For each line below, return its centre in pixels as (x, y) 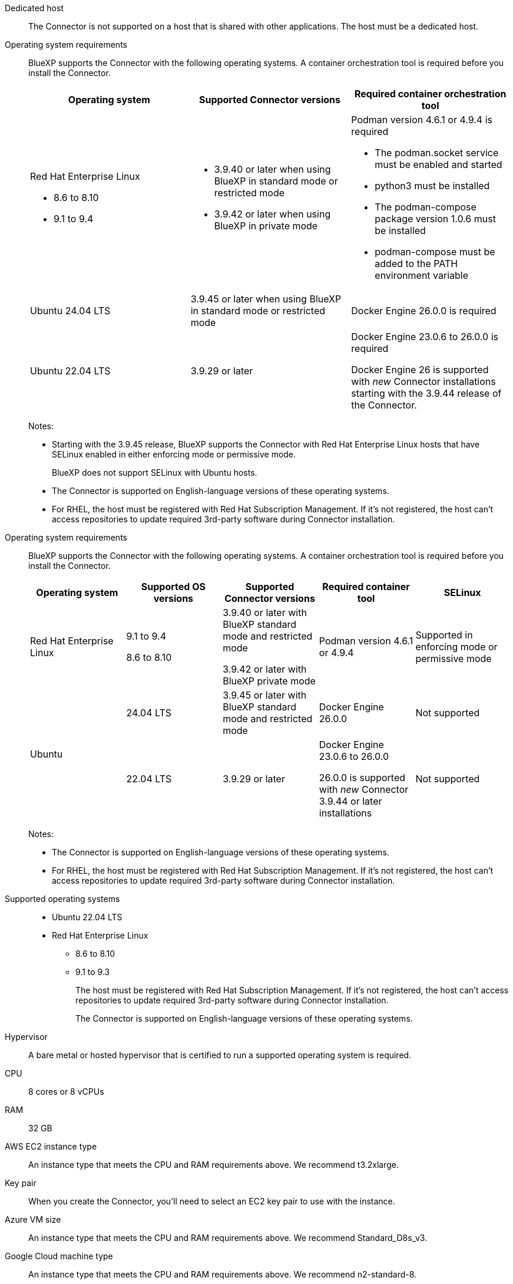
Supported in (444, 635)
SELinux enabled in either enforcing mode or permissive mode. (174, 454)
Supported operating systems (62, 899)
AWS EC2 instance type (51, 1146)
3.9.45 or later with (265, 695)
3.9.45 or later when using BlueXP (266, 299)
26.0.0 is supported (362, 778)
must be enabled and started (438, 164)
